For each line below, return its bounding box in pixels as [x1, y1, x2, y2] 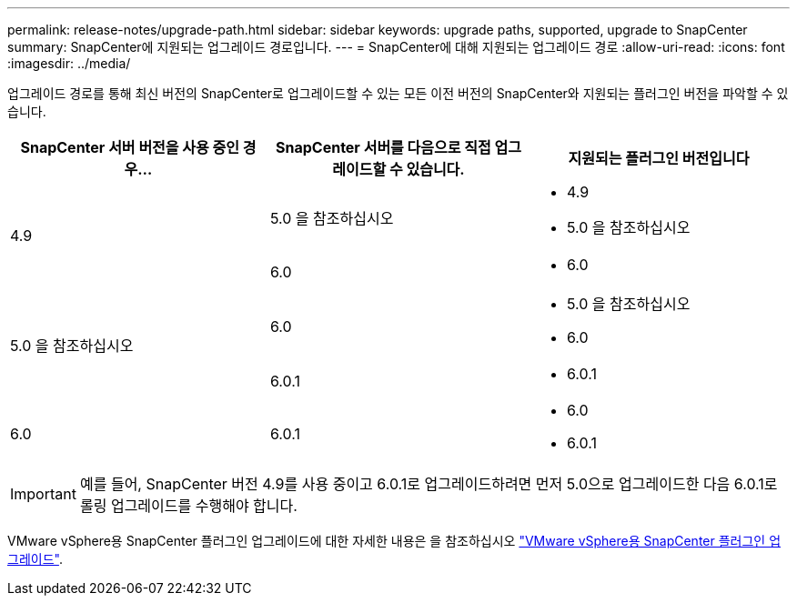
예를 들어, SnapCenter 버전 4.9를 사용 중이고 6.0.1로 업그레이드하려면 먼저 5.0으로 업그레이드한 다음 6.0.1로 [79, 475, 778, 493]
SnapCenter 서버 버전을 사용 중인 [20, 138, 239, 156]
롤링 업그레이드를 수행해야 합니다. [79, 497, 298, 515]
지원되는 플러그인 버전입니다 [568, 149, 750, 167]
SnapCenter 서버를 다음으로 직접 [275, 138, 491, 156]
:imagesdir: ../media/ [7, 55, 131, 71]
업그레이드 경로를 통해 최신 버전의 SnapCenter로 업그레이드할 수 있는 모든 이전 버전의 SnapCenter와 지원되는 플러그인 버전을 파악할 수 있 [7, 85, 789, 101]
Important [10, 485, 76, 503]
